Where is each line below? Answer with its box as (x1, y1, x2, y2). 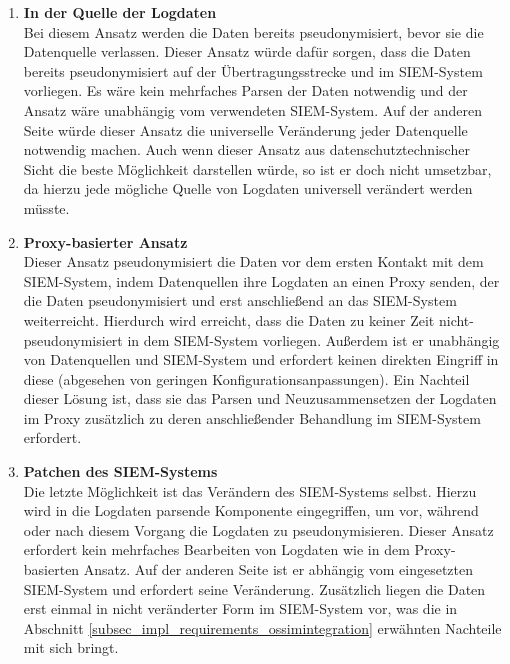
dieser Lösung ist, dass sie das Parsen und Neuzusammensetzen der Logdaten (23, 388, 497, 409)
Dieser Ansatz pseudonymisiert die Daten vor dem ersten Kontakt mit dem (23, 251, 484, 272)
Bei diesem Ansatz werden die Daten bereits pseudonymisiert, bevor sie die (23, 21, 484, 42)
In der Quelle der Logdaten (23, 2, 217, 22)
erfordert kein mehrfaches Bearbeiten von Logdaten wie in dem (23, 539, 410, 560)
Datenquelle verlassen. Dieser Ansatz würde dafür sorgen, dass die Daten (23, 41, 471, 62)
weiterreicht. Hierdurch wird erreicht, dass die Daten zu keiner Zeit (23, 309, 435, 330)
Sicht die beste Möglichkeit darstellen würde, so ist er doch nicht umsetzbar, (23, 158, 492, 179)
